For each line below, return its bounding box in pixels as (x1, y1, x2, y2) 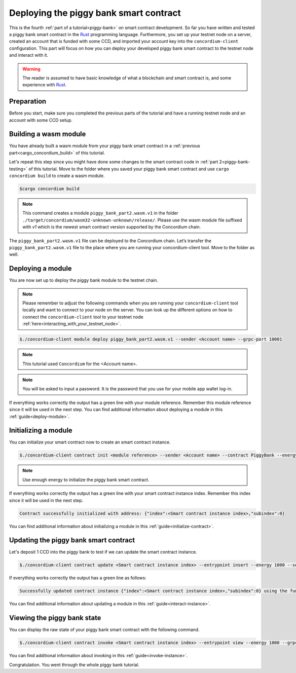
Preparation (9, 97, 46, 106)
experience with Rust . (22, 82, 67, 88)
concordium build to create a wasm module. (9, 173, 105, 179)
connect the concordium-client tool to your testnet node (22, 314, 144, 320)
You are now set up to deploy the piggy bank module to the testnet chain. (9, 277, 158, 283)
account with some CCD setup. (9, 117, 73, 123)
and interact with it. (9, 52, 49, 58)
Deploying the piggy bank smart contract (9, 7, 181, 18)
